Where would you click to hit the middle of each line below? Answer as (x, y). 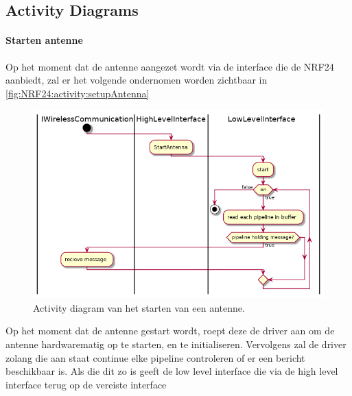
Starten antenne (44, 40)
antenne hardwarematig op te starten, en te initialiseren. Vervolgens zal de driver (176, 344)
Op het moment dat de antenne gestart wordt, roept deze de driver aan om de (170, 331)
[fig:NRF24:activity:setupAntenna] (78, 93)
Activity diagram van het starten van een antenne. (139, 307)
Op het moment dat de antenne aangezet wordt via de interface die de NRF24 (170, 66)
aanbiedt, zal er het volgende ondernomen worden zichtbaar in (137, 80)
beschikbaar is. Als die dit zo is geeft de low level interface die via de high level (172, 371)
